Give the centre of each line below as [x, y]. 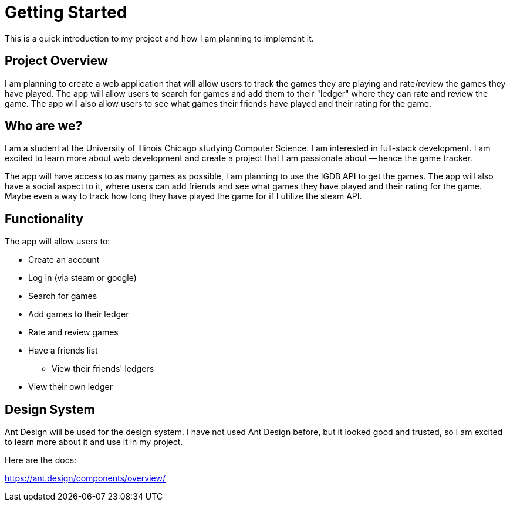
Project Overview [56, 61]
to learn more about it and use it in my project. [94, 442]
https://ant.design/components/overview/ [85, 478]
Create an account [64, 260]
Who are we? [44, 126]
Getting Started [66, 12]
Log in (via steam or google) [82, 278]
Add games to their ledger [79, 314]
